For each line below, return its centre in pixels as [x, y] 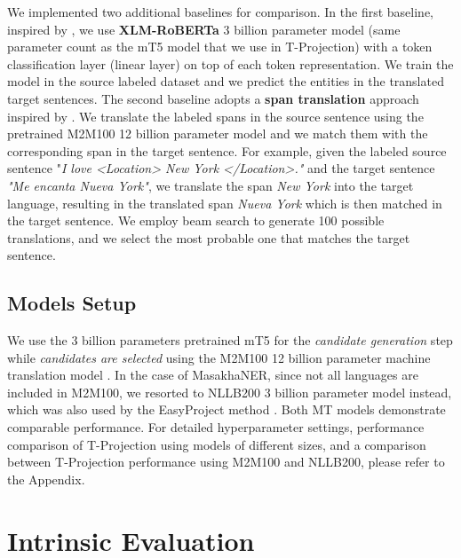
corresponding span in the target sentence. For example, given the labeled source [227, 150]
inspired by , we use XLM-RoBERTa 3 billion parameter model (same [204, 29]
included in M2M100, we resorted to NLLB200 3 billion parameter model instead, [230, 392]
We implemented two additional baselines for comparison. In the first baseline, [221, 12]
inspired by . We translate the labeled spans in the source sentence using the [215, 116]
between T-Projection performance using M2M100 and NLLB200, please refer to [226, 462]
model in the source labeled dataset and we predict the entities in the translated [226, 81]
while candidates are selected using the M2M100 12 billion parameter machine [219, 357]
